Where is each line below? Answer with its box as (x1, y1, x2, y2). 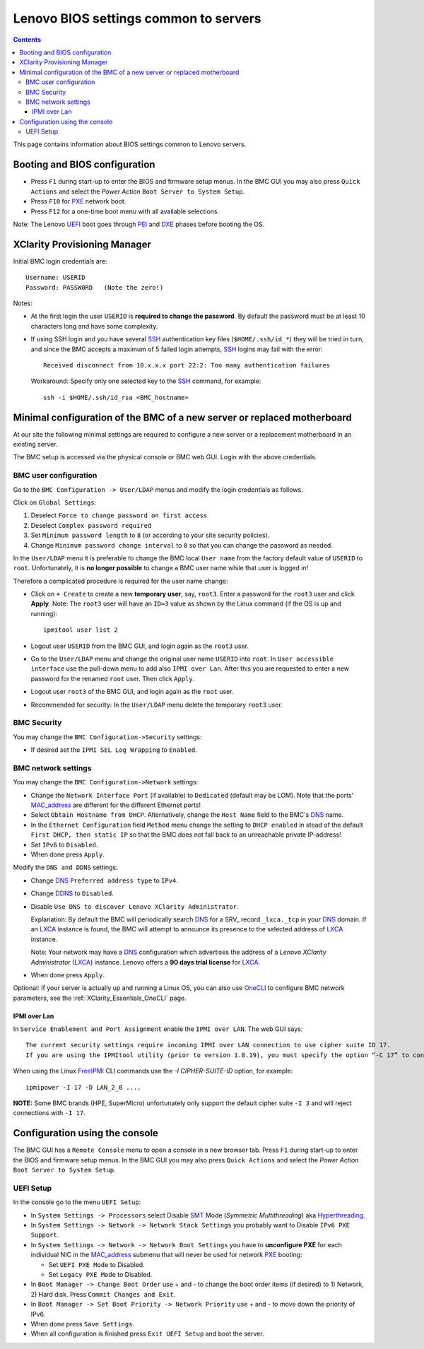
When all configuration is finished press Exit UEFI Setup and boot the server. (30, 1329, 264, 1338)
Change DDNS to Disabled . (30, 889, 114, 897)
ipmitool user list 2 (43, 626, 118, 634)
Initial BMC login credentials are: (13, 257, 107, 265)
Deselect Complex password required (30, 521, 152, 529)
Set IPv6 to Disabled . (30, 840, 98, 849)
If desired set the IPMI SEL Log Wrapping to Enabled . (30, 746, 197, 754)
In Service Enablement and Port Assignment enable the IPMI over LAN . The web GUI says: (13, 1025, 303, 1033)
